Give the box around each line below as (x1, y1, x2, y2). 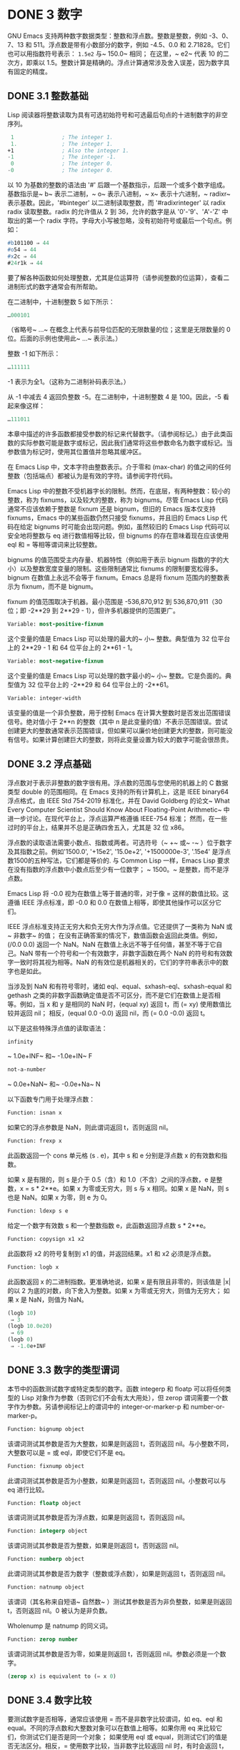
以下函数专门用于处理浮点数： (7, 1095, 95, 1104)
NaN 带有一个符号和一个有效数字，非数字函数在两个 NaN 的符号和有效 (19, 949, 226, 957)
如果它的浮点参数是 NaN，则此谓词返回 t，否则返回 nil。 (7, 1123, 173, 1132)
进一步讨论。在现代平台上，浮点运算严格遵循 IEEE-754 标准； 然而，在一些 (7, 814, 228, 823)
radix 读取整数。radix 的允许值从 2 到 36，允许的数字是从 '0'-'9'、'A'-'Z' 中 (7, 208, 229, 216)
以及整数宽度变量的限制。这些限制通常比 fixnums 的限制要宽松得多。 (19, 565, 223, 573)
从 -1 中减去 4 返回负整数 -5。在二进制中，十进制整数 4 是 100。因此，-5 (7, 393, 221, 401)
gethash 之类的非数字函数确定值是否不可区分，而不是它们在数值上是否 (7, 990, 215, 1000)
